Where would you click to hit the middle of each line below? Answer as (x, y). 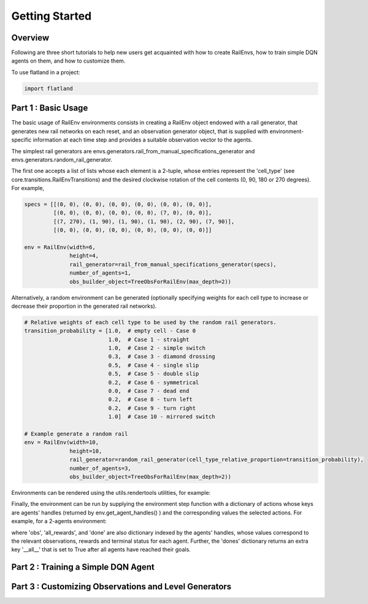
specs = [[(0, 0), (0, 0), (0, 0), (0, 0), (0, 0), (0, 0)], (118, 205)
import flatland (49, 88)
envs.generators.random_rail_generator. (62, 159)
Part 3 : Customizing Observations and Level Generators (121, 587)
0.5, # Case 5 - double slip (154, 374)
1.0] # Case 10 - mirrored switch (162, 417)
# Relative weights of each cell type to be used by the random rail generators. (151, 322)
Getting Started (52, 16)
